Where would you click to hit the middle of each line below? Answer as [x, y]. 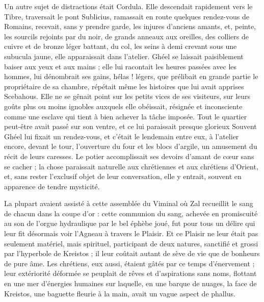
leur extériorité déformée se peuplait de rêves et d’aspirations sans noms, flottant [130, 273]
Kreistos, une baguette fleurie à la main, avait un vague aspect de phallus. [120, 293]
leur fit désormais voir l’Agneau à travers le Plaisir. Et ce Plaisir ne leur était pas [131, 233]
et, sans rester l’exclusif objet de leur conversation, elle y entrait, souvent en [123, 176]
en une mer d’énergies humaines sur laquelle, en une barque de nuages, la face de [130, 283]
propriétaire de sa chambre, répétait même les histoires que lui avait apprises [124, 86]
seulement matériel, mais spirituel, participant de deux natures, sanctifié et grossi [131, 243]
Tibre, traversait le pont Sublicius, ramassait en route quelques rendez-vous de [127, 16]
